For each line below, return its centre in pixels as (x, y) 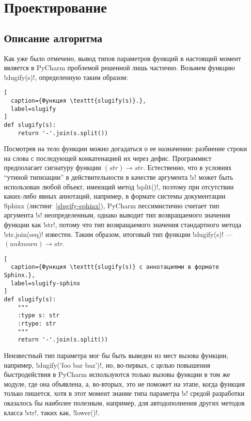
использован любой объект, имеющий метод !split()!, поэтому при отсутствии (119, 186)
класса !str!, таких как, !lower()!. (52, 412)
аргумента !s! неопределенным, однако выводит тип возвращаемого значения (117, 215)
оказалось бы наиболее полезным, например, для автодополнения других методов (124, 403)
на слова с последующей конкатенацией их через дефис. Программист (108, 158)
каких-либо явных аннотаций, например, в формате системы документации (115, 196)
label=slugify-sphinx (46, 283)
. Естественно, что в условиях (187, 167)
